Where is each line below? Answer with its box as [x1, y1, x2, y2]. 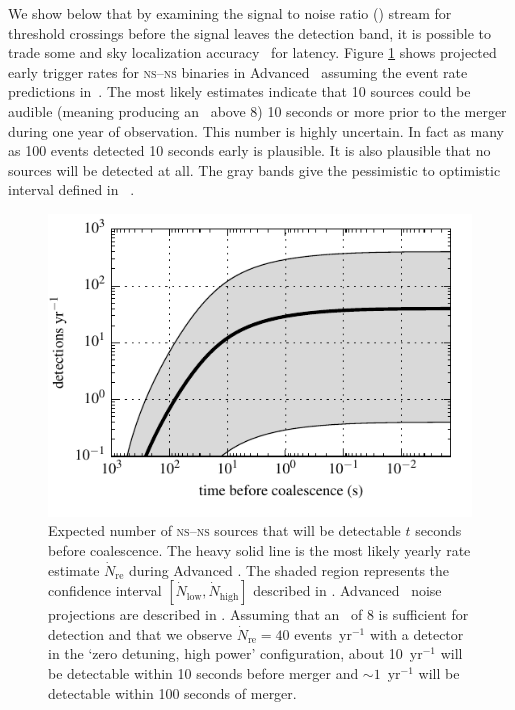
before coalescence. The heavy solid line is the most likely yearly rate [48, 539, 471, 560]
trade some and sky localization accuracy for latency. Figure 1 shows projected [8, 42, 497, 63]
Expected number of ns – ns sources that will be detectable [48, 520, 401, 541]
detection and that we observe [48, 623, 233, 644]
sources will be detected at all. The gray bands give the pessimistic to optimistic [8, 159, 501, 180]
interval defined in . [8, 179, 135, 200]
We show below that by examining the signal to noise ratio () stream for [8, 3, 452, 23]
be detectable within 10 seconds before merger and [48, 662, 359, 683]
